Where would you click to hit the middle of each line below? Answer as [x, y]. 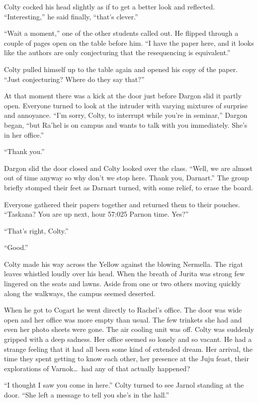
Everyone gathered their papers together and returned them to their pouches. [122, 204]
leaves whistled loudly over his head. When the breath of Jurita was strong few [125, 274]
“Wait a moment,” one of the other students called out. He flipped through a [121, 33]
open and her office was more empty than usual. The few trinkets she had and [123, 319]
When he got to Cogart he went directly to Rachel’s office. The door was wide [123, 310]
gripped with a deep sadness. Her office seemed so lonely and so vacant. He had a [128, 339]
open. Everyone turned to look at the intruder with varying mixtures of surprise [126, 105]
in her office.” [24, 134]
